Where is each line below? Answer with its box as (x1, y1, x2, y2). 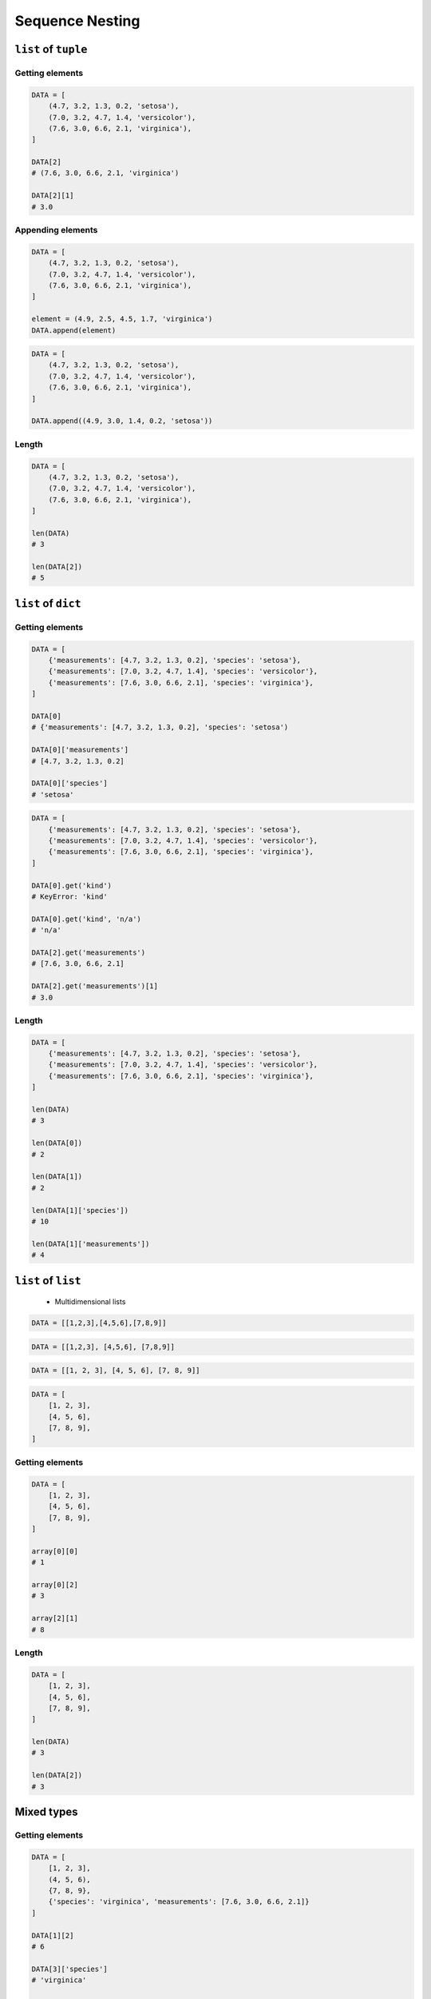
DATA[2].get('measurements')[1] (31, 982, 159, 991)
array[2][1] (31, 1614, 79, 1623)
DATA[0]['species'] (31, 779, 108, 788)
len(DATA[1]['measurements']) (31, 1239, 150, 1248)
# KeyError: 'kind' (31, 892, 108, 901)
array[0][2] (31, 1580, 79, 1590)
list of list (14, 1274, 81, 1287)
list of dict (14, 597, 81, 610)
